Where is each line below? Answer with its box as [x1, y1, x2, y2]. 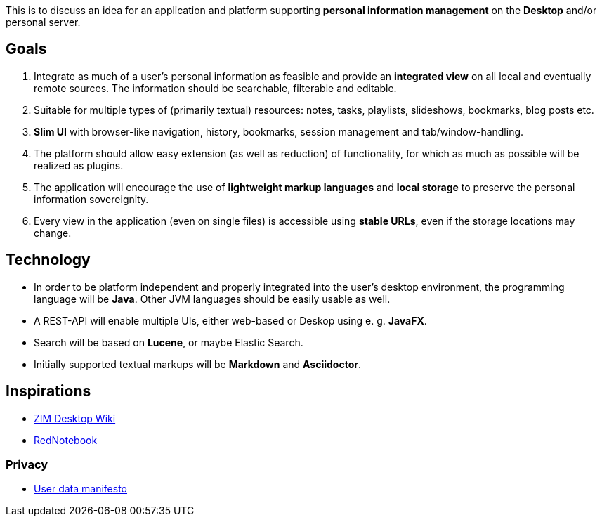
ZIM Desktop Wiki [34, 412, 116, 424]
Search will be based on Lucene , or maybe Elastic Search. [34, 336, 303, 348]
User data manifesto [34, 483, 128, 495]
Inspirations [6, 382, 91, 400]
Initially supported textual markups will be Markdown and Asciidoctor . [34, 358, 361, 370]
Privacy [6, 457, 48, 471]
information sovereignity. [34, 193, 149, 205]
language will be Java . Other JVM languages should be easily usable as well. [34, 292, 391, 305]
